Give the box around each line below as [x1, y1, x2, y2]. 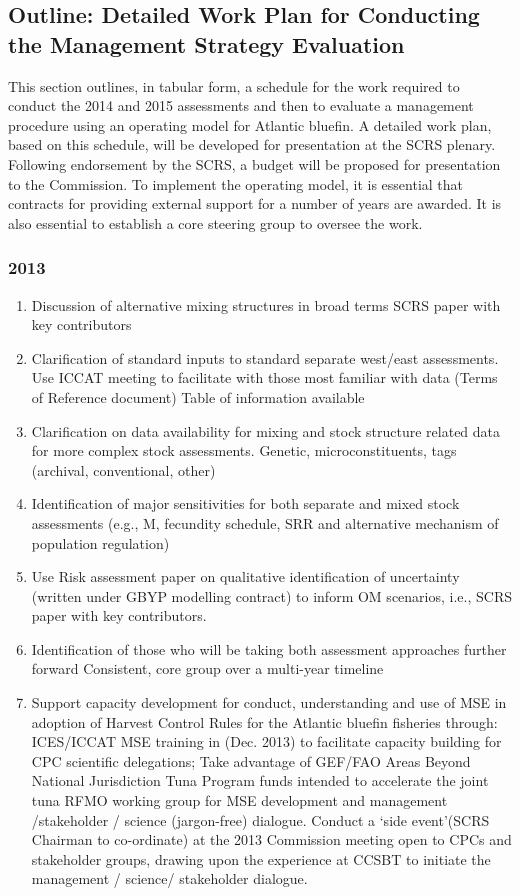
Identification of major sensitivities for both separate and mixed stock [31, 493, 460, 514]
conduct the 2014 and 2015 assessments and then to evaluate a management [8, 95, 474, 116]
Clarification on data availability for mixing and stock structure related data [31, 420, 501, 441]
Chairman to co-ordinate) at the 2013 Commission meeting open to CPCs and [31, 829, 512, 850]
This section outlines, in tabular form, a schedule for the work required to [8, 75, 460, 96]
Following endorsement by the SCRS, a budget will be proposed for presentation [8, 153, 501, 174]
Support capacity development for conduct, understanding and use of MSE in [31, 692, 507, 713]
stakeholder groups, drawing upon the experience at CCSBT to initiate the [31, 848, 491, 869]
